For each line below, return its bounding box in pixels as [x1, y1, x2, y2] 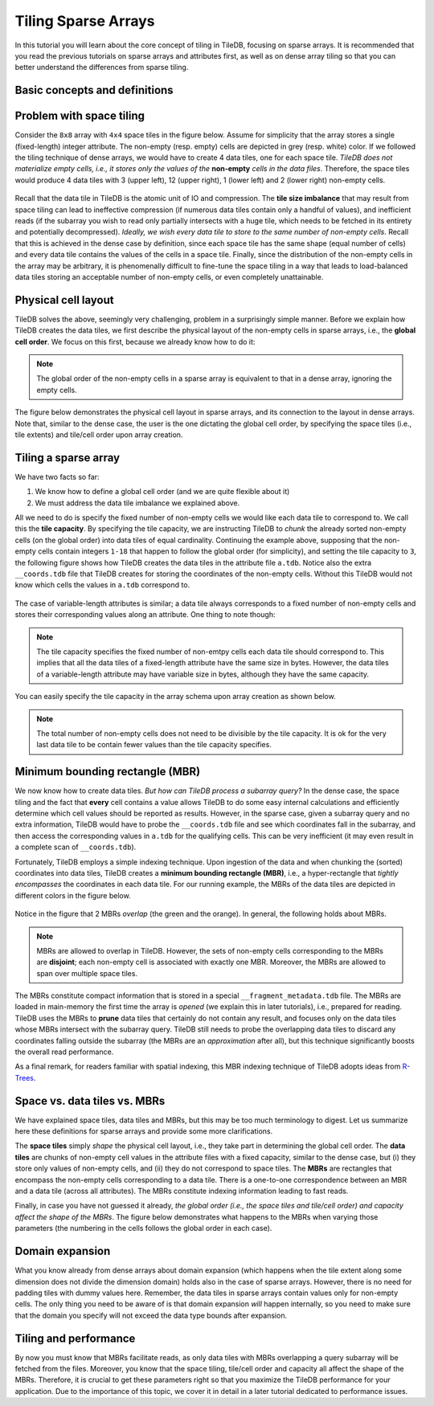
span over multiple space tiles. [36, 968, 138, 978]
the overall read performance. [14, 1047, 114, 1057]
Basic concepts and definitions [14, 84, 174, 97]
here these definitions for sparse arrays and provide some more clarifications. [14, 1126, 273, 1136]
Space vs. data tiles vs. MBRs [14, 1093, 166, 1108]
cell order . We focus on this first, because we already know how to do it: [14, 337, 256, 346]
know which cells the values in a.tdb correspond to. [14, 580, 190, 590]
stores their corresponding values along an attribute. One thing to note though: [14, 610, 276, 619]
